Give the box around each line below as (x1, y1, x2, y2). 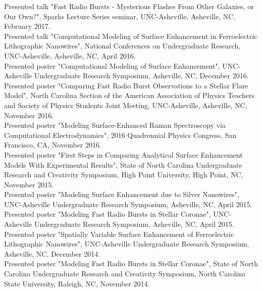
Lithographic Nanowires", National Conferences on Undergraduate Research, (4, 40, 241, 51)
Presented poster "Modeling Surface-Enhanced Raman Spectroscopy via (4, 120, 226, 130)
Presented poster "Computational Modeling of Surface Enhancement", (4, 60, 220, 71)
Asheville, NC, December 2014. (4, 248, 100, 259)
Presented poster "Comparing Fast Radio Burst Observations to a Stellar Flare (4, 80, 248, 90)
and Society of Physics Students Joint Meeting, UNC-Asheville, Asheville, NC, (4, 100, 247, 110)
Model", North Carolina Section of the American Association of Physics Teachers (4, 90, 254, 101)
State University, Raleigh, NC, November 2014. (4, 278, 150, 288)
